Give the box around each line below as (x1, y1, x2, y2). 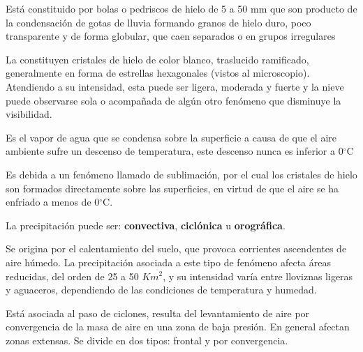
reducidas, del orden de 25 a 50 (6, 268, 139, 283)
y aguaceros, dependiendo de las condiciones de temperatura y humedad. (6, 282, 317, 297)
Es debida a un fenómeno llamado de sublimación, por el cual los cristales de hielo (6, 167, 357, 181)
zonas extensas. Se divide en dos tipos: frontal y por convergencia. (6, 332, 288, 347)
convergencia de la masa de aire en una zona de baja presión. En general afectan (6, 319, 350, 334)
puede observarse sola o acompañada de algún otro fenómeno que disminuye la (6, 93, 341, 107)
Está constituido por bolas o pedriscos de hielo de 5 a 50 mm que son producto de (6, 1, 357, 15)
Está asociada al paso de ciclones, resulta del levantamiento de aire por (6, 305, 310, 320)
